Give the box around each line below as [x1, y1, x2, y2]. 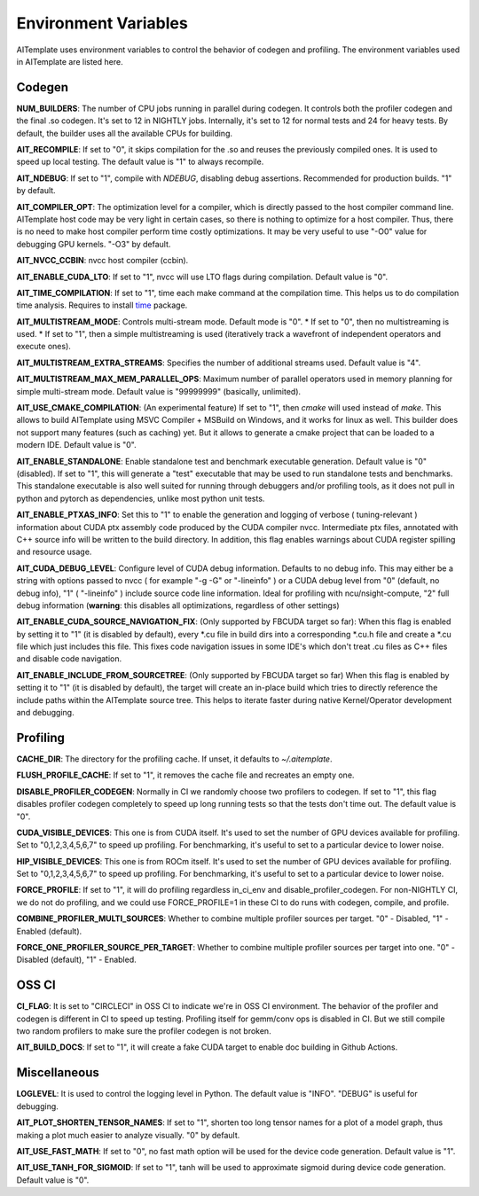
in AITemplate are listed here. [16, 56, 123, 66]
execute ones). [16, 341, 71, 352]
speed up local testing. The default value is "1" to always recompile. [16, 156, 264, 168]
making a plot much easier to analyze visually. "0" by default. [16, 1130, 240, 1140]
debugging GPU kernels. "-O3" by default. [16, 238, 171, 249]
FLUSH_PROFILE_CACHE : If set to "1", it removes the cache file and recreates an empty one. [16, 770, 355, 780]
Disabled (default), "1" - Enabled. [16, 954, 137, 965]
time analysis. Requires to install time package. [16, 300, 188, 310]
